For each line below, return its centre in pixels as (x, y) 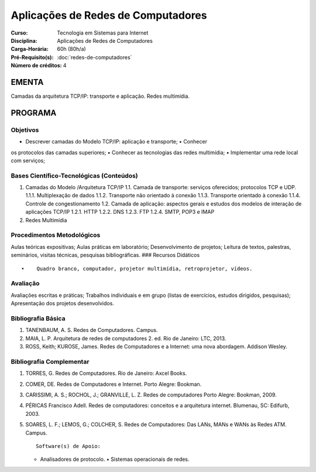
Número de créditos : (36, 66)
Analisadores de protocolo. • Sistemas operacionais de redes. (115, 459)
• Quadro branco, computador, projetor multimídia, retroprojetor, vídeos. (137, 269)
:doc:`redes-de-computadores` (95, 57)
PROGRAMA (34, 113)
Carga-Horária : (30, 49)
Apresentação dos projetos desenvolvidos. (62, 303)
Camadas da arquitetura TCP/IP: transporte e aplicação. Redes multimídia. (100, 96)
